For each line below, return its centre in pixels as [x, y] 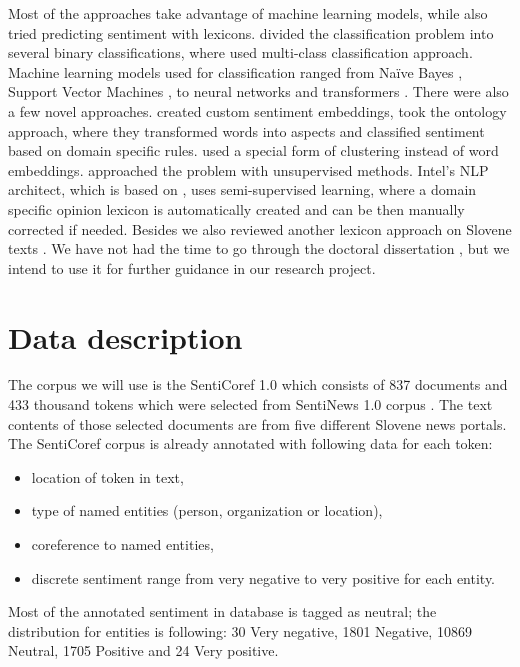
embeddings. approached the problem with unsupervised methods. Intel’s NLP [248, 169]
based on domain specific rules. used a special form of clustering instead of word [253, 150]
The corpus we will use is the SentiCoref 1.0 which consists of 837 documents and [258, 384]
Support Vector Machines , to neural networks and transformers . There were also [258, 91]
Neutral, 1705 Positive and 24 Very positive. [143, 650]
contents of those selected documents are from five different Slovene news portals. [257, 423]
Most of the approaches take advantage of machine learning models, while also [248, 13]
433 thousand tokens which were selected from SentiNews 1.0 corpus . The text [250, 404]
